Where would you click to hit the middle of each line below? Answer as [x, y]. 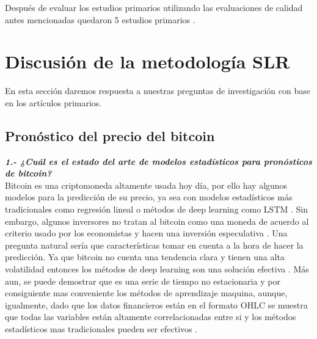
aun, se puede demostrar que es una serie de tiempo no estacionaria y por [143, 281]
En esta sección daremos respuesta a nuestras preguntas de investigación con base [158, 91]
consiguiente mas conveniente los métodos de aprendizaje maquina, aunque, [146, 293]
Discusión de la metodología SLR [148, 61]
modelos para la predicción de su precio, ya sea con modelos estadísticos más [149, 197]
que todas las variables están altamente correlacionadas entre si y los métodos [151, 317]
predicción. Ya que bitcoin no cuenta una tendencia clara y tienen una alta [145, 257]
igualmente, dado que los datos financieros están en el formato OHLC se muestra [156, 304]
